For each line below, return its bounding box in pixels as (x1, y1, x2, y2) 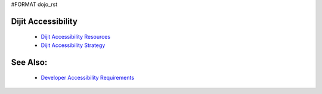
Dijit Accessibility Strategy (41, 42, 106, 49)
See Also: (11, 57, 48, 67)
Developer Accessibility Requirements (41, 74, 134, 82)
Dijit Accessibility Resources (41, 33, 110, 40)
